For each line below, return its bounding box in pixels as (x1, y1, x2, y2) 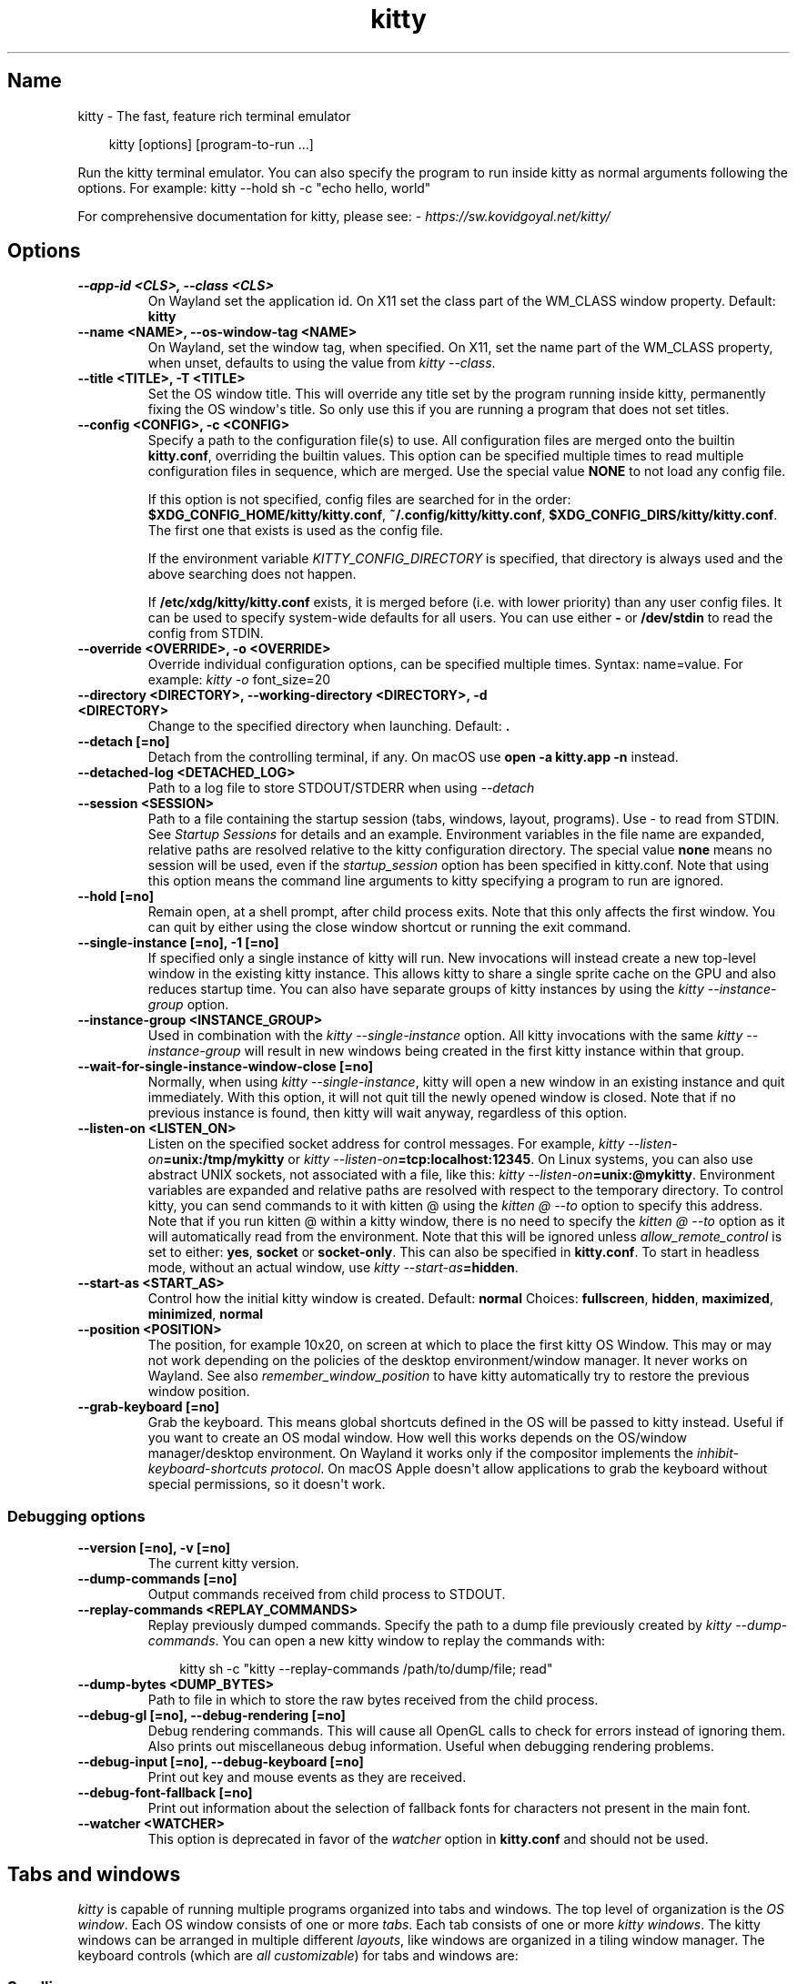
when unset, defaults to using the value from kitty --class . (147, 355, 496, 371)
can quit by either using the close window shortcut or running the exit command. (147, 919, 631, 936)
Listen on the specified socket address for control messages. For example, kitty (147, 1136, 625, 1152)
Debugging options (7, 1506, 146, 1525)
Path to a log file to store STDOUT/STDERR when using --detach (147, 780, 535, 796)
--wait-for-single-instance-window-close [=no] (77, 1058, 374, 1075)
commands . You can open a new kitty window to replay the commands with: (147, 1633, 606, 1649)
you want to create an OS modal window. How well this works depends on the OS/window (147, 1430, 687, 1446)
